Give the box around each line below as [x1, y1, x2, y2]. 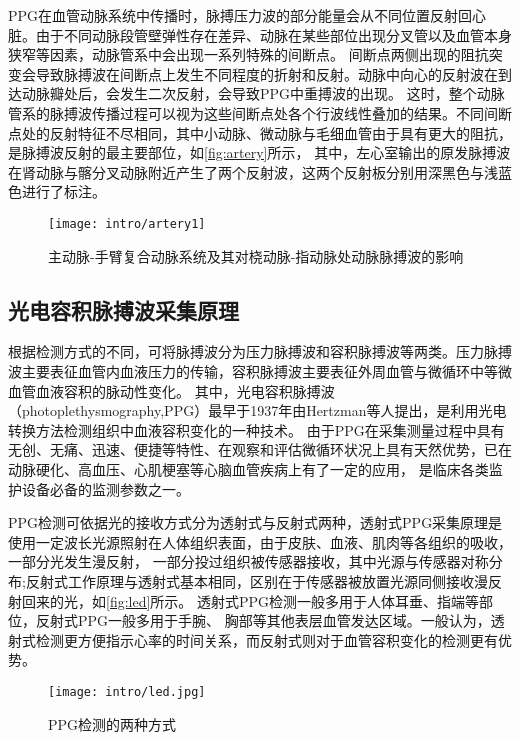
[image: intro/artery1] [48, 216, 206, 231]
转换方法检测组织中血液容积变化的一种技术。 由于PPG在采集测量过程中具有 [8, 419, 505, 440]
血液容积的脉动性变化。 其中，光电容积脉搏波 [35, 380, 335, 401]
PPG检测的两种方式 [48, 713, 177, 734]
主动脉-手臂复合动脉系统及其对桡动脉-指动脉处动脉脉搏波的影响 [48, 245, 464, 266]
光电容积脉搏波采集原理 [8, 294, 239, 325]
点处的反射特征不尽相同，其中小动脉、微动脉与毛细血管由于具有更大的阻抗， [8, 122, 512, 143]
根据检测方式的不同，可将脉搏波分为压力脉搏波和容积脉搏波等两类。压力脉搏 [8, 341, 512, 362]
